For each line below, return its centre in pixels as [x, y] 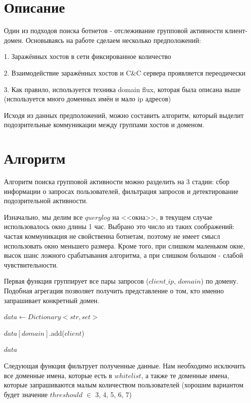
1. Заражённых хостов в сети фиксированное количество [88, 56]
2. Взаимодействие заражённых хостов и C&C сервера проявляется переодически [125, 72]
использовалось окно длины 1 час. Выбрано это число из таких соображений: [119, 226]
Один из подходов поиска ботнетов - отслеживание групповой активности [114, 30]
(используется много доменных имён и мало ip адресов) [88, 99]
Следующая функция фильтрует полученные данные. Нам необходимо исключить [125, 365]
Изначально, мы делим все [43, 217]
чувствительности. [31, 264]
